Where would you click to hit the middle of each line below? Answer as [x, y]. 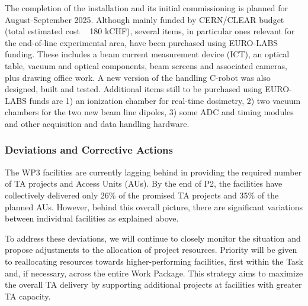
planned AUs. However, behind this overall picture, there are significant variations [154, 206]
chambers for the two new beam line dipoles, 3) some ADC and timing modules [149, 112]
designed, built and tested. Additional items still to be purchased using [134, 89]
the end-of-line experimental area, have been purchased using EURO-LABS [142, 42]
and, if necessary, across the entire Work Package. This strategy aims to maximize [154, 273]
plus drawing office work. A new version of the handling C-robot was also [138, 77]
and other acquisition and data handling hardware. [97, 123]
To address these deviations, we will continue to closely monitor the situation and [153, 238]
